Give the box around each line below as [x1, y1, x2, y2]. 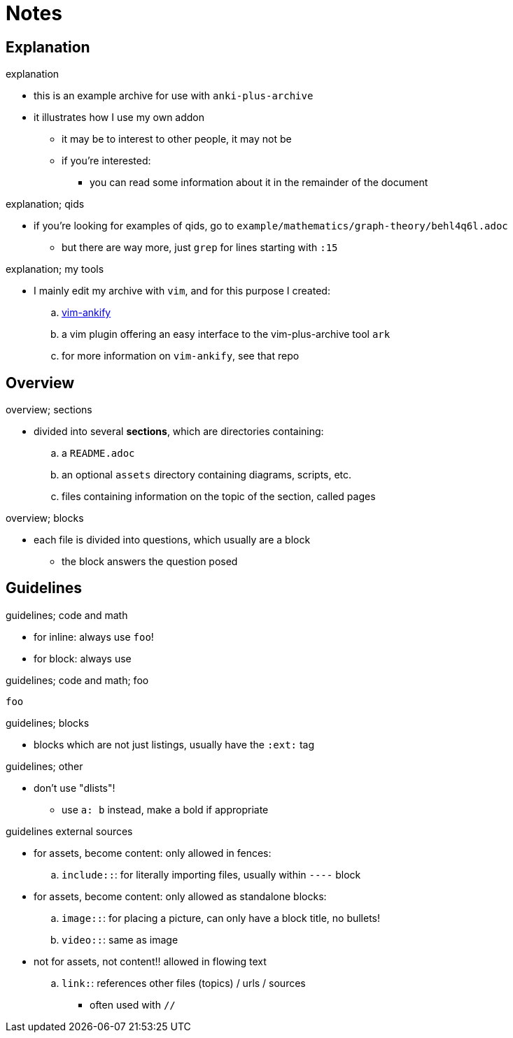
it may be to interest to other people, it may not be [62, 133, 292, 145]
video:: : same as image [62, 933, 178, 946]
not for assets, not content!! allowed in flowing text [34, 955, 267, 967]
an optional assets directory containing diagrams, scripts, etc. [62, 469, 352, 481]
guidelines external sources [6, 825, 133, 837]
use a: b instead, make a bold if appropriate [62, 803, 269, 816]
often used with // [90, 998, 176, 1011]
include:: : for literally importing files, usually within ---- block [62, 868, 361, 881]
